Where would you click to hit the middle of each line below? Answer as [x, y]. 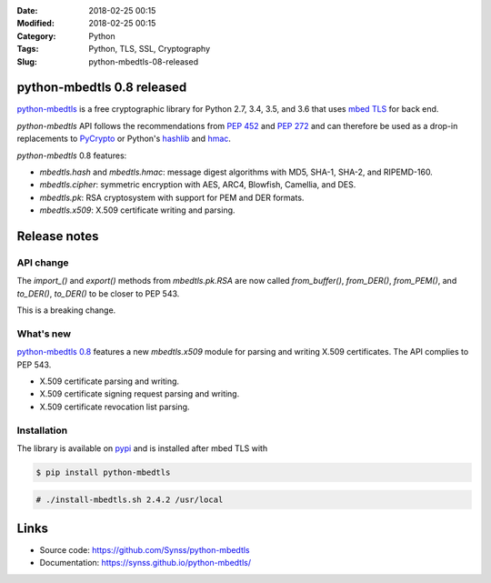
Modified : [35, 24]
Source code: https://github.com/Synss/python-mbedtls [145, 550]
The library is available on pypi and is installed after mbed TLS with [142, 448]
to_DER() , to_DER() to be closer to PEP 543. [98, 293]
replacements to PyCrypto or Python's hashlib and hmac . [124, 139]
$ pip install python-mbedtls [103, 472]
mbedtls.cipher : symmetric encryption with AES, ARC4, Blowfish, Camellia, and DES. [198, 185]
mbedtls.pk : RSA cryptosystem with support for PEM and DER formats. [172, 197]
